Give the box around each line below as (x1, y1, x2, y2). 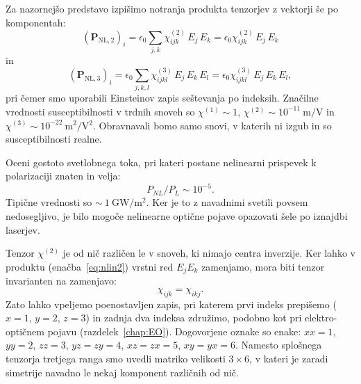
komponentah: (6, 15, 66, 29)
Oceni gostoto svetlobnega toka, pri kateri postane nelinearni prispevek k (6, 154, 317, 169)
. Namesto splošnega (235, 337, 322, 352)
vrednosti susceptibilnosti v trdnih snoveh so (6, 104, 195, 118)
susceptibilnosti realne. (6, 131, 102, 146)
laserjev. (6, 222, 40, 237)
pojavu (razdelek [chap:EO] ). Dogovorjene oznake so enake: (47, 323, 301, 338)
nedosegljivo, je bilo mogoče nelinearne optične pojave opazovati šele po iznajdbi (6, 208, 348, 223)
